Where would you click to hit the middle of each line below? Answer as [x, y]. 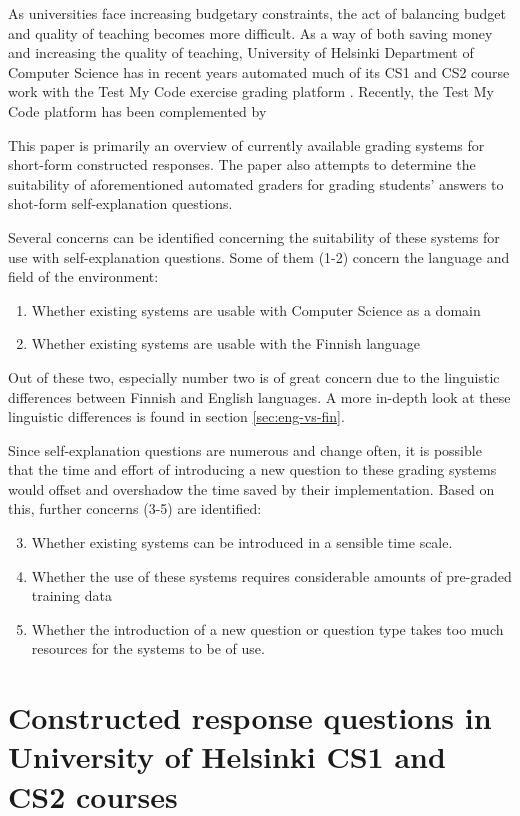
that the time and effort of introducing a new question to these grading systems [252, 469]
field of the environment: [83, 276]
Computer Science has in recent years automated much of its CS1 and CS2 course [259, 71]
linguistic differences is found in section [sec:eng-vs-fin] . [176, 416]
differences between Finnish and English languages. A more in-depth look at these [259, 396]
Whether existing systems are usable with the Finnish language [225, 343]
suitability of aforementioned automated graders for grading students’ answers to [256, 183]
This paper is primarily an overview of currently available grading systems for [246, 144]
